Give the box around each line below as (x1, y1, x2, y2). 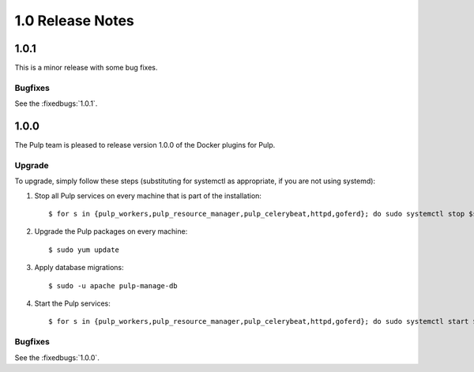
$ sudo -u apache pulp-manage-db (48, 281, 178, 290)
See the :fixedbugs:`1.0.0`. (14, 352, 100, 363)
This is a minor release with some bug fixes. (14, 63, 158, 73)
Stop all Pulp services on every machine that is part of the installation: (34, 190, 262, 201)
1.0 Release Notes (14, 12, 134, 29)
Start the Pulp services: (34, 299, 111, 308)
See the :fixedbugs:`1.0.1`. (14, 99, 98, 108)
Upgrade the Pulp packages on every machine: (34, 227, 188, 236)
